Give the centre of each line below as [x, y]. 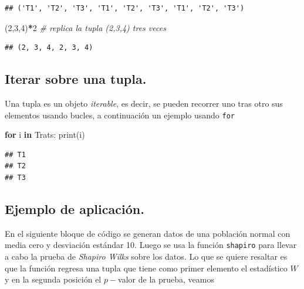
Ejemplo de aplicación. [75, 209]
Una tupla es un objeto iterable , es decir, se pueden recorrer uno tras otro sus [144, 103]
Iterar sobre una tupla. [76, 79]
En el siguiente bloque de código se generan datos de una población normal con [148, 233]
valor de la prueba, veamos [166, 279]
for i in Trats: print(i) [45, 135]
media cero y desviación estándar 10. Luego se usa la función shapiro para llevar [151, 245]
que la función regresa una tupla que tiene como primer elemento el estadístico [146, 268]
